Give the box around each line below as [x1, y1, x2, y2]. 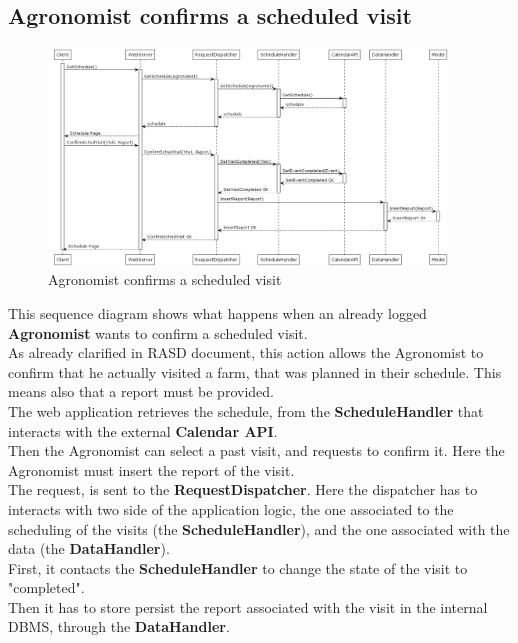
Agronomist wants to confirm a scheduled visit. [8, 322, 308, 343]
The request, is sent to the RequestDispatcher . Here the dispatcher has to [8, 479, 478, 500]
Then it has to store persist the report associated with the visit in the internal [8, 596, 488, 617]
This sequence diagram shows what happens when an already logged [8, 302, 427, 323]
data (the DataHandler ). [8, 538, 170, 559]
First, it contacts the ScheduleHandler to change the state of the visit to [8, 557, 468, 578]
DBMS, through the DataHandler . [8, 616, 230, 637]
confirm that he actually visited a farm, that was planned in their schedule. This [8, 361, 502, 382]
